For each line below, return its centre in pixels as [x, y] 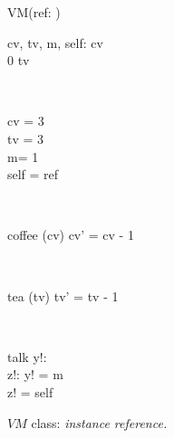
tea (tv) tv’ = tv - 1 [63, 295]
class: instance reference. [99, 422]
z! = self [30, 391]
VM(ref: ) [34, 12]
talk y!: [27, 356]
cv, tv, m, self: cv [55, 42]
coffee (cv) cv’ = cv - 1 [71, 235]
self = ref [33, 174]
